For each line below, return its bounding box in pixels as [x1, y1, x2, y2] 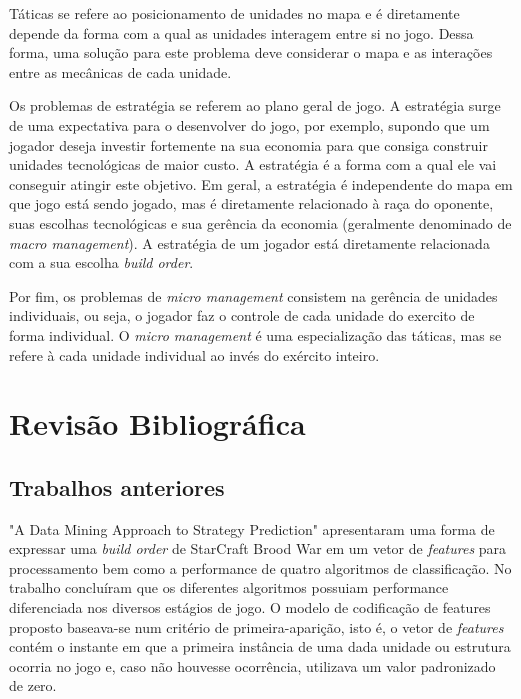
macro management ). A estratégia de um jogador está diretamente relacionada [9, 232, 490, 253]
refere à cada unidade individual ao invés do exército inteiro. [9, 344, 380, 365]
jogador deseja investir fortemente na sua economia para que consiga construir [9, 134, 488, 155]
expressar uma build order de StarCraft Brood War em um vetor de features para [9, 538, 507, 559]
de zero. [9, 675, 57, 696]
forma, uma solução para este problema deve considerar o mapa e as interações [9, 42, 493, 63]
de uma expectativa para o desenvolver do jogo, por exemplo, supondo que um [9, 114, 490, 135]
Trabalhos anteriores [9, 471, 225, 502]
